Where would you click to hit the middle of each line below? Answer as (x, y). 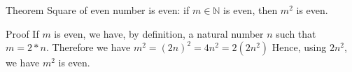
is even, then (251, 10)
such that (296, 33)
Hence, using (299, 47)
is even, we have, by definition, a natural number (159, 33)
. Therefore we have (89, 47)
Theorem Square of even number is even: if (98, 10)
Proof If (22, 33)
